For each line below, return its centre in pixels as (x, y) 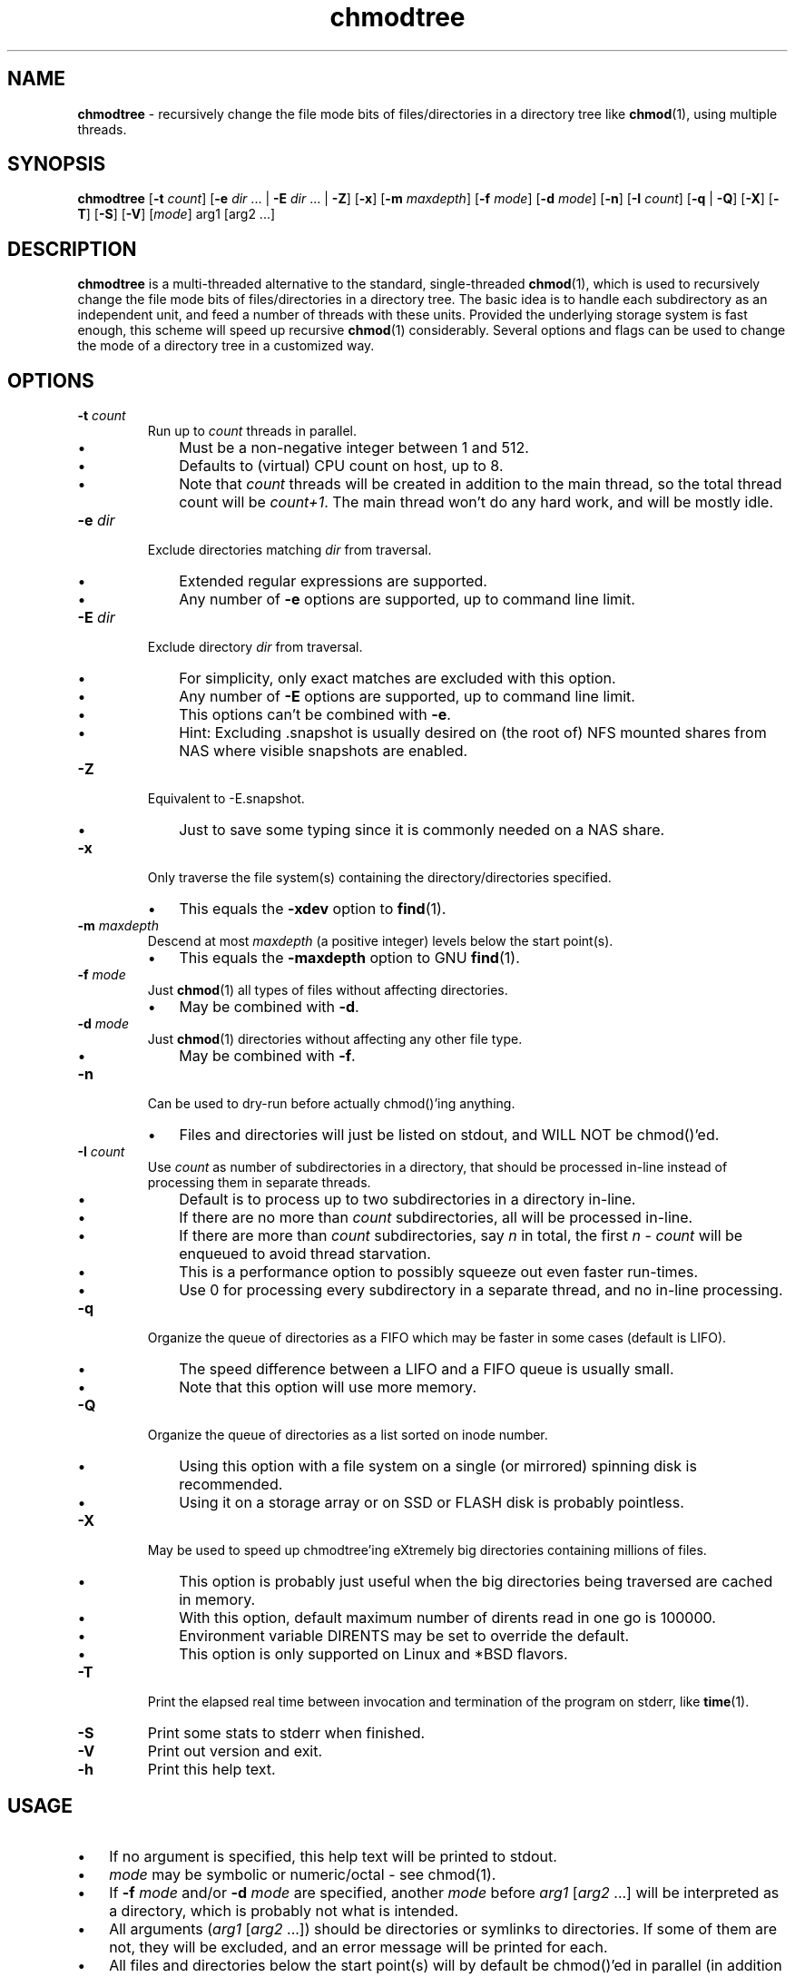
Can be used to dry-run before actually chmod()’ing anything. (331, 1104)
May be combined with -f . (267, 1056)
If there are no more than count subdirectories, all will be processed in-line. (436, 1218)
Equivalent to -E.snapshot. (226, 799)
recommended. (231, 1485)
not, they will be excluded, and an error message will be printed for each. (358, 1947)
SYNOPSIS (57, 164)
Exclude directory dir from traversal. (255, 647)
